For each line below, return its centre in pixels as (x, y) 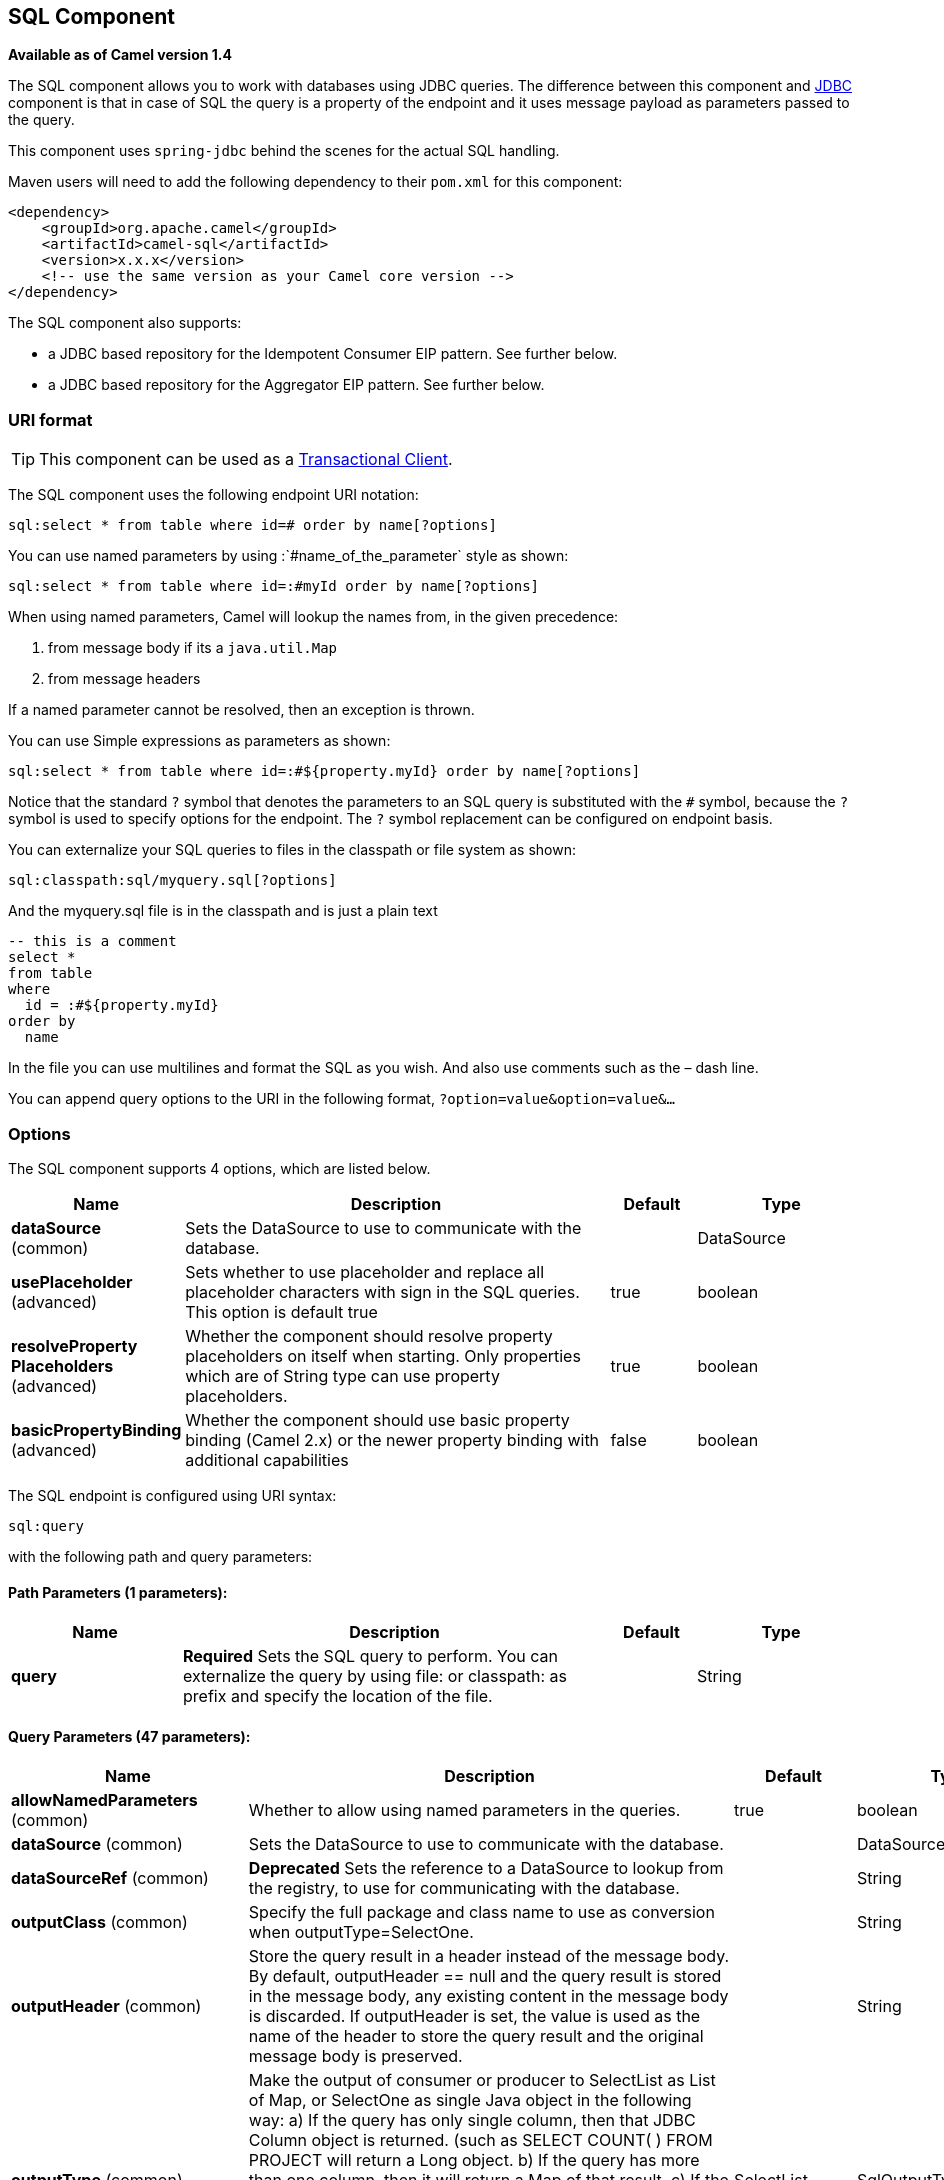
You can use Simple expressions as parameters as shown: (199, 741)
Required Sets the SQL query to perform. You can (370, 1656)
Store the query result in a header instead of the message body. (489, 1956)
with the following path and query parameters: (160, 1556)
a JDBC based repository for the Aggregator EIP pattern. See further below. (296, 385)
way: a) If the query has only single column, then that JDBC (472, 2120)
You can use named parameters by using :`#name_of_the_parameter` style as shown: (288, 556)
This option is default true (281, 1311)
